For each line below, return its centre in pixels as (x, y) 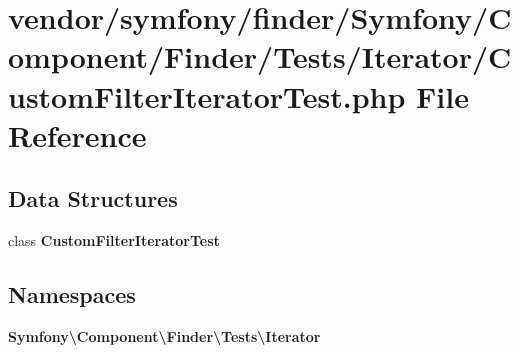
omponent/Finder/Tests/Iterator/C (260, 56)
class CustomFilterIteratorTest (114, 240)
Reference (77, 134)
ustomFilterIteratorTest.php (207, 95)
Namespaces (72, 294)
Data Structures (93, 198)
